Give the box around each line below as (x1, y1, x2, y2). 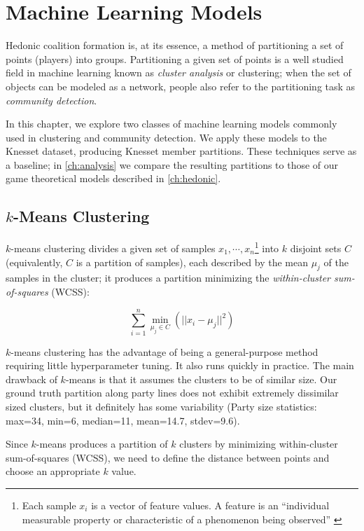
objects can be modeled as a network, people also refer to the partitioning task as (6, 78, 356, 93)
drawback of (6, 371, 57, 386)
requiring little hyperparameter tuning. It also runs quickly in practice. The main (6, 358, 354, 373)
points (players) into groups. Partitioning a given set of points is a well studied (6, 51, 344, 66)
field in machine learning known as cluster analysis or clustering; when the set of (6, 65, 351, 80)
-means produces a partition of (36, 436, 168, 451)
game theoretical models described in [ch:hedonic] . (6, 171, 221, 186)
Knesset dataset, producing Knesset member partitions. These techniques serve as (6, 144, 357, 158)
